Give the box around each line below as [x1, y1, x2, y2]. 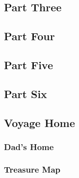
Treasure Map [4, 163, 61, 175]
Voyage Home [4, 115, 75, 130]
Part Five [4, 57, 53, 72]
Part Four [4, 28, 55, 44]
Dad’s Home [4, 140, 54, 153]
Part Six [4, 86, 47, 101]
